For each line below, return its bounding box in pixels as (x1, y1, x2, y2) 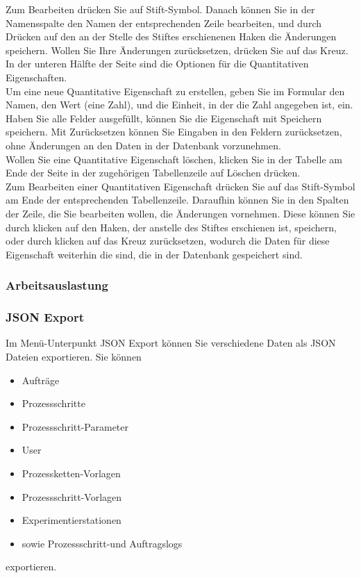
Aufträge (22, 372, 60, 387)
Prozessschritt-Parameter (22, 419, 128, 433)
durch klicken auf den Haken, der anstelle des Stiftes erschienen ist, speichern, (6, 220, 337, 234)
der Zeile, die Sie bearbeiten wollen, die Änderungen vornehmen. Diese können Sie (6, 206, 355, 220)
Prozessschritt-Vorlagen (22, 489, 122, 504)
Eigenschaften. (6, 69, 67, 84)
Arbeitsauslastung (6, 276, 108, 294)
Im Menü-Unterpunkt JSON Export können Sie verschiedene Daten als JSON (6, 336, 336, 350)
